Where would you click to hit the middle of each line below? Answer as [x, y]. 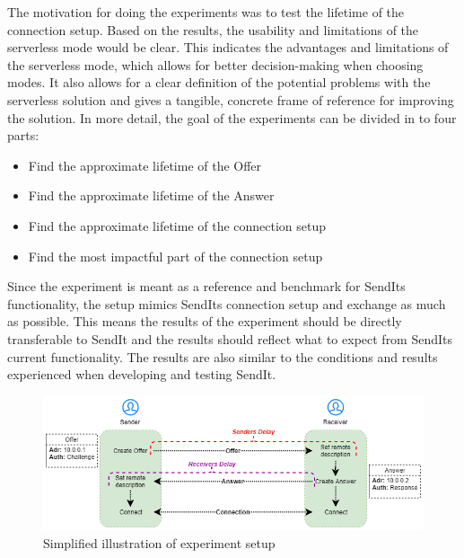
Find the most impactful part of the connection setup [175, 256]
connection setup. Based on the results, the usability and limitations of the [213, 29]
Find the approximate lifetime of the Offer [145, 165]
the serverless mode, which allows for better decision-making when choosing [215, 64]
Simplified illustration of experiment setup [159, 542]
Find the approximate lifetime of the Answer [151, 195]
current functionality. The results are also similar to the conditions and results [223, 356]
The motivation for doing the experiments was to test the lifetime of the [206, 12]
